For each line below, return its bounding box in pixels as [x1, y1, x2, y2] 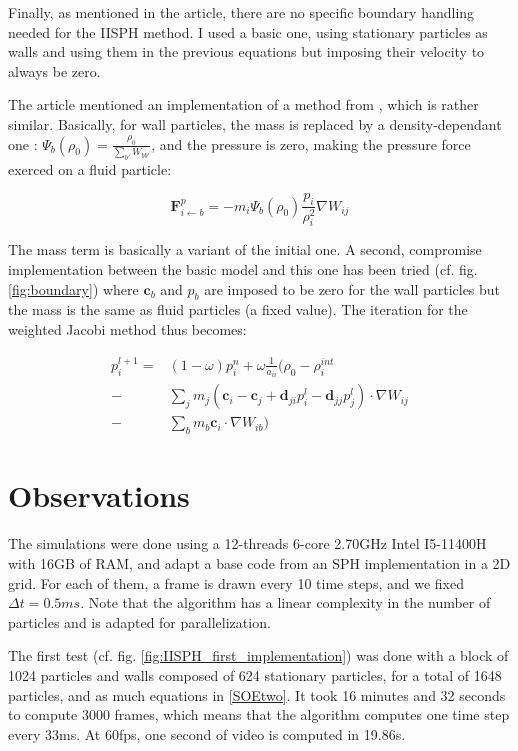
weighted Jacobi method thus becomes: [8, 318, 247, 339]
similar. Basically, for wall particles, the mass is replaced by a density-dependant [8, 113, 502, 134]
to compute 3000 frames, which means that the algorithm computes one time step [8, 704, 510, 725]
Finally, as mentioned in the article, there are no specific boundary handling [8, 2, 475, 22]
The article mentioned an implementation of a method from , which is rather [8, 94, 479, 115]
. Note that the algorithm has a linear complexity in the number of [80, 592, 491, 613]
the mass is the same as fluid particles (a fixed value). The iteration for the [8, 299, 468, 320]
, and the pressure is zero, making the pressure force [151, 133, 471, 154]
